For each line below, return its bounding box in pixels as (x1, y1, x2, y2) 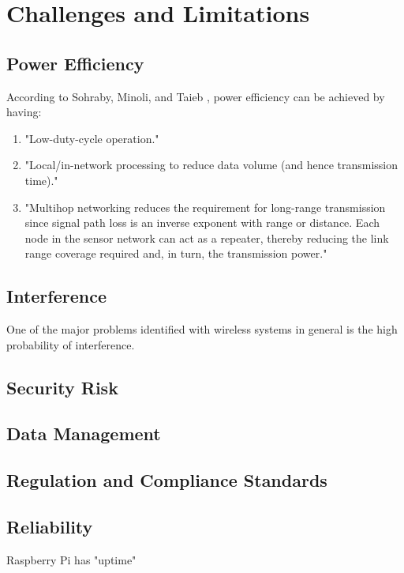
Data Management (6, 421, 161, 446)
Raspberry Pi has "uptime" (6, 551, 137, 567)
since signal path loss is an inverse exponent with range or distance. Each (24, 214, 380, 231)
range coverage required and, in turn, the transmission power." (24, 245, 327, 262)
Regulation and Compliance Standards (6, 468, 327, 492)
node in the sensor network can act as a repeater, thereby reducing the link (24, 229, 389, 246)
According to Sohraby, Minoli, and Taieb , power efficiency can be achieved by (6, 88, 385, 104)
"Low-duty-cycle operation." (24, 130, 159, 146)
